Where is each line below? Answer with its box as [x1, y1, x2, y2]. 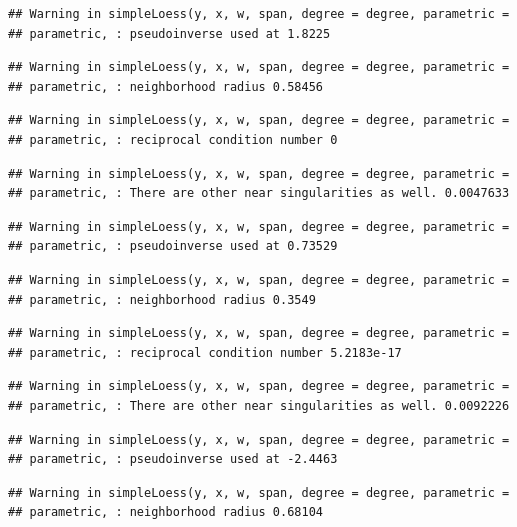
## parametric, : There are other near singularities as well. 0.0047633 [8, 186, 510, 201]
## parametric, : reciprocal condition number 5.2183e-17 [8, 345, 402, 360]
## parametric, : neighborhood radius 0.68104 [8, 505, 323, 520]
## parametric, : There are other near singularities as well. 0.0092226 [8, 398, 510, 413]
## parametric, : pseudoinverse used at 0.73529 [8, 239, 338, 254]
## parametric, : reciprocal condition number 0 [8, 132, 338, 147]
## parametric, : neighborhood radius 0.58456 [8, 79, 323, 94]
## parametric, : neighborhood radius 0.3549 [8, 292, 316, 307]
